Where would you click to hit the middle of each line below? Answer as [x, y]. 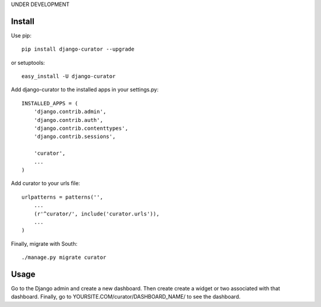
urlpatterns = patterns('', [62, 197]
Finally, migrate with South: [44, 243]
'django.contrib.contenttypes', [81, 129]
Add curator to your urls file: [45, 183]
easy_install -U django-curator [69, 76]
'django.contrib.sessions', [75, 137]
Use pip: [21, 35]
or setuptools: [28, 62]
